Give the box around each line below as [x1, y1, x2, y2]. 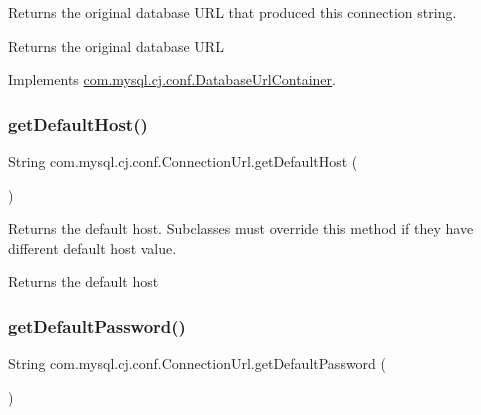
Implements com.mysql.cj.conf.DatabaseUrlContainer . [8, 69, 336, 90]
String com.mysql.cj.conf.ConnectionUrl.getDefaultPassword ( [8, 353, 386, 374]
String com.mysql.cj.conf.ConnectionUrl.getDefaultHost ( [8, 151, 358, 171]
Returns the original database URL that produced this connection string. [8, 2, 457, 22]
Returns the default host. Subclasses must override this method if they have [8, 218, 474, 239]
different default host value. [8, 237, 177, 258]
